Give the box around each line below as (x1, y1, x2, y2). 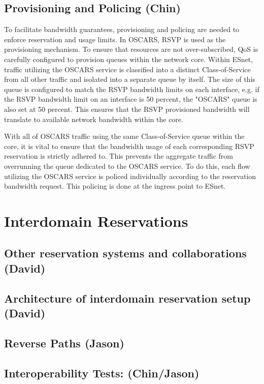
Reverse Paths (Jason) (4, 335, 124, 350)
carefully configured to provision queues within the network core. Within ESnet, (4, 53, 253, 64)
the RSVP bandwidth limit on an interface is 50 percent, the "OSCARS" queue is (4, 94, 257, 104)
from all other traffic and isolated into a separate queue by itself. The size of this (4, 74, 255, 84)
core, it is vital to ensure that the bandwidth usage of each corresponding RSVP (4, 140, 254, 151)
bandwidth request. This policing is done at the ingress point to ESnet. (4, 181, 226, 191)
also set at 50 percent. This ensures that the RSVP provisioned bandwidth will (4, 103, 250, 114)
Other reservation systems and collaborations (4, 245, 247, 261)
